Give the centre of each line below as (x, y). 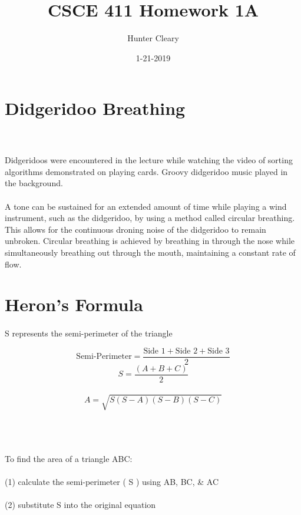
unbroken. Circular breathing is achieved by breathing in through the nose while (150, 241)
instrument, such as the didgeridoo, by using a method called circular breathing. (150, 218)
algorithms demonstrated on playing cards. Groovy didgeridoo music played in (146, 171)
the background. (34, 183)
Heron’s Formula (74, 304)
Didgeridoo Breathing (95, 108)
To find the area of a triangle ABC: (69, 458)
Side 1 (154, 351)
